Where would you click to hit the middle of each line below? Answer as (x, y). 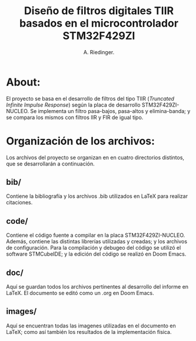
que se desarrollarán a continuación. (51, 164)
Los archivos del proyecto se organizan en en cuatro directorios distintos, (95, 157)
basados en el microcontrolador (99, 23)
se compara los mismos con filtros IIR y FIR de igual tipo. (75, 117)
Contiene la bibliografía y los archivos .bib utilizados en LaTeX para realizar (97, 196)
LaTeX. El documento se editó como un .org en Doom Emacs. (80, 293)
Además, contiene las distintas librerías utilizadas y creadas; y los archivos (97, 241)
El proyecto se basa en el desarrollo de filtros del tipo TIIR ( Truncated (90, 98)
